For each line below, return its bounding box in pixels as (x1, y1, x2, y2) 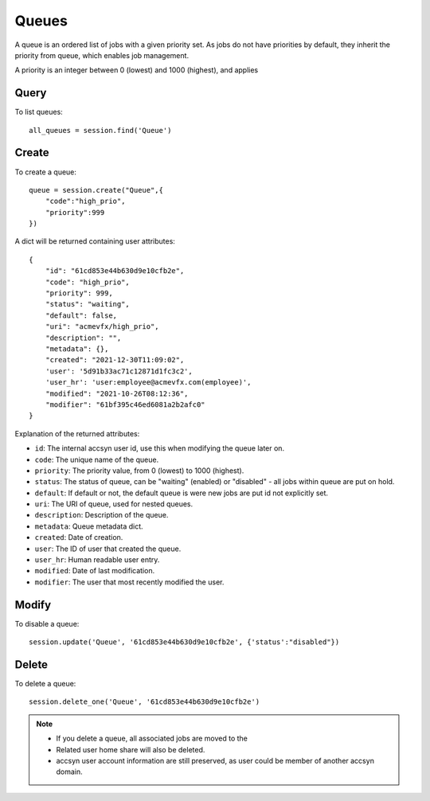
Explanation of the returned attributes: (14, 428, 140, 438)
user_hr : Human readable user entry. (34, 555, 160, 565)
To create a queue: (14, 167, 77, 177)
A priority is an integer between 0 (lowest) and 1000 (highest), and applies (14, 65, 259, 75)
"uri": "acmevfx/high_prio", (45, 322, 159, 331)
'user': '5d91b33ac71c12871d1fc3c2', (45, 366, 193, 376)
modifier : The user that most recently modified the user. (34, 577, 225, 587)
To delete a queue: (14, 679, 76, 689)
